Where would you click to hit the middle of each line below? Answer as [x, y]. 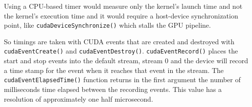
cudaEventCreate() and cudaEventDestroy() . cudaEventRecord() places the [121, 51]
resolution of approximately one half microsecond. [79, 98]
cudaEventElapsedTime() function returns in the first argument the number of [122, 80]
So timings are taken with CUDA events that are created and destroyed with [119, 41]
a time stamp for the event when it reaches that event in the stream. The [114, 70]
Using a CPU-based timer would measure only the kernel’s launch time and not [123, 6]
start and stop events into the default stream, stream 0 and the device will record [126, 61]
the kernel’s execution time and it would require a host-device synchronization [121, 15]
